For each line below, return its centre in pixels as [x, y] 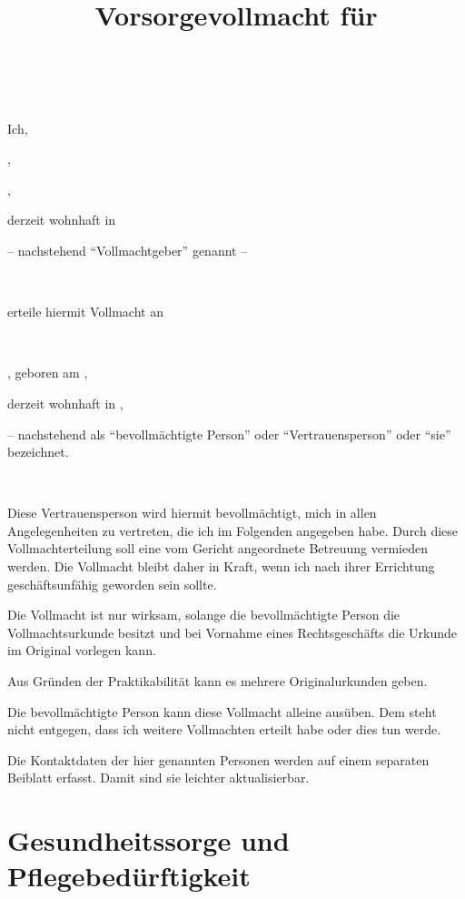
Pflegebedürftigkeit [129, 876]
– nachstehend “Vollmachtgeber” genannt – [128, 250]
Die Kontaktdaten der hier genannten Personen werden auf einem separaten [218, 759]
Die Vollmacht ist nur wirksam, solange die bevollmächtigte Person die [204, 615]
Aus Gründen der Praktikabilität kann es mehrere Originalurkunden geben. [218, 681]
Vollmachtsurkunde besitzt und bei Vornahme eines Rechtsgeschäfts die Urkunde [232, 632]
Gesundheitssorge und [148, 840]
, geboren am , [48, 373]
